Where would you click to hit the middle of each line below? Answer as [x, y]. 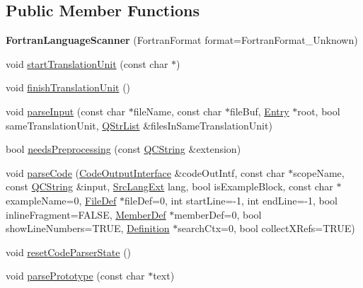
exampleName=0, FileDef [61, 200]
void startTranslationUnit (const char [87, 63]
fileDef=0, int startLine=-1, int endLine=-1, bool [231, 200]
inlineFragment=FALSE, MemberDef [86, 214]
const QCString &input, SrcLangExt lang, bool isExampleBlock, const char [169, 186]
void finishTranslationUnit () [68, 87]
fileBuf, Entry [259, 111]
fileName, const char [178, 111]
